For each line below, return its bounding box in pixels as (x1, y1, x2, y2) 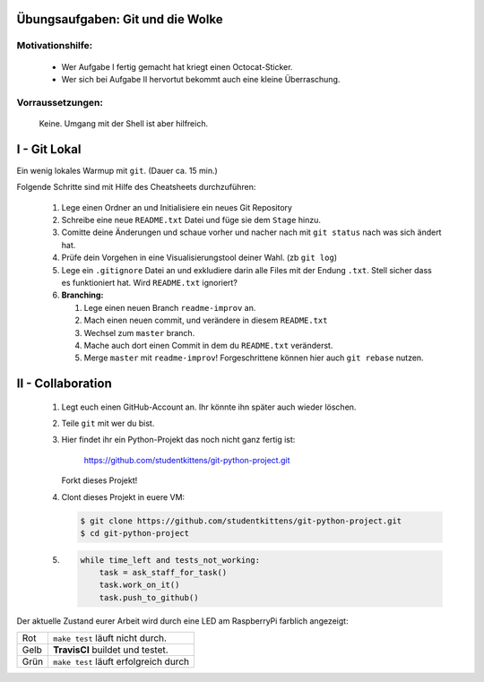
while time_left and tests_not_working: (80, 555, 260, 565)
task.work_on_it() (99, 580, 180, 591)
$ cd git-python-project (80, 529, 190, 539)
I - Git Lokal (16, 142, 82, 157)
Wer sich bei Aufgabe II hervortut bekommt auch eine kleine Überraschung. (61, 73, 341, 84)
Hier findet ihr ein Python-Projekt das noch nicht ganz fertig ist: (61, 435, 296, 445)
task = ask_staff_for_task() (99, 567, 228, 577)
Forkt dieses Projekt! (61, 475, 138, 486)
